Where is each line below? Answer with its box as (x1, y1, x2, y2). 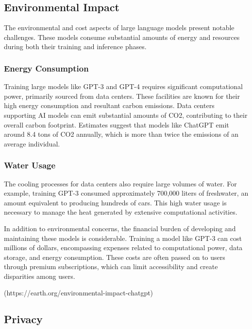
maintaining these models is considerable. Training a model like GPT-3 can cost (4, 233, 242, 243)
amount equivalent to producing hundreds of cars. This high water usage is (4, 197, 227, 207)
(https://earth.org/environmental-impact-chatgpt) (4, 287, 153, 297)
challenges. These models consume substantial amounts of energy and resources (4, 32, 240, 42)
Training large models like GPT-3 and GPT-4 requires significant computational (4, 81, 243, 91)
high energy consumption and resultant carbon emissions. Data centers (4, 100, 215, 110)
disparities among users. (4, 271, 75, 281)
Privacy (4, 311, 43, 326)
